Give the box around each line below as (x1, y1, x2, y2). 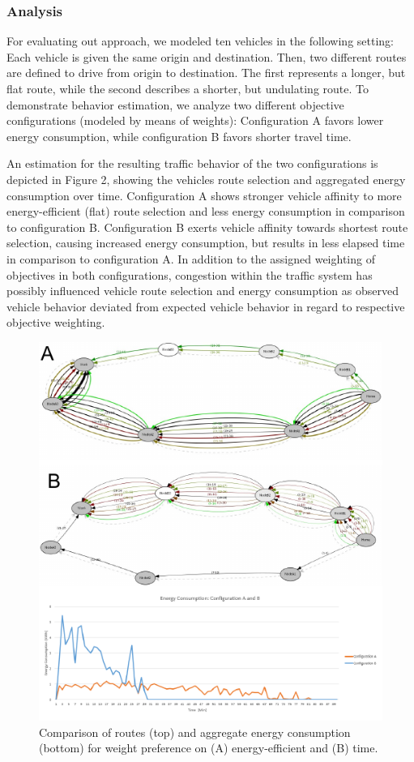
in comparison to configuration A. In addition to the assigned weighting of (6, 250, 375, 267)
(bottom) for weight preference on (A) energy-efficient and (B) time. (39, 739, 378, 756)
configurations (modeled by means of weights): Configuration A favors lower (6, 112, 384, 129)
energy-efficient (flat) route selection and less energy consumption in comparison (6, 203, 405, 220)
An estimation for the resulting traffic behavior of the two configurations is (6, 155, 378, 172)
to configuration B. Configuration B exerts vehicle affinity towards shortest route (6, 218, 408, 235)
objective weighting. (6, 314, 105, 331)
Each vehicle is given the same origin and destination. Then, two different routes (6, 48, 407, 65)
